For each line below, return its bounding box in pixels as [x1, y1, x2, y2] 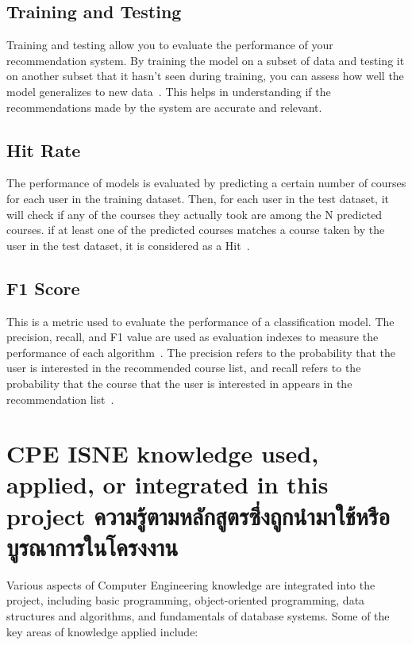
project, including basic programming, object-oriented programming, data [6, 592, 365, 609]
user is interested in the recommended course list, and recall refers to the [6, 359, 361, 376]
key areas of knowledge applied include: [6, 623, 198, 639]
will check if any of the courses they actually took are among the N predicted [6, 205, 383, 222]
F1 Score [6, 275, 80, 300]
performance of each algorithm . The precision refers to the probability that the [6, 344, 396, 360]
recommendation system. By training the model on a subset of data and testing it [6, 52, 405, 68]
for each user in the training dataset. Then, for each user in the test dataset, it [6, 190, 390, 206]
